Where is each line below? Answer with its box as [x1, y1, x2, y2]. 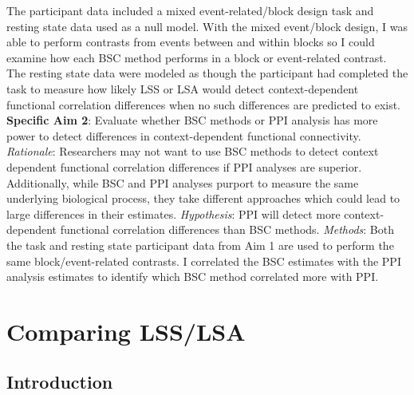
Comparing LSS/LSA [6, 314, 246, 347]
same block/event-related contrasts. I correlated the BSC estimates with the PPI [6, 252, 401, 269]
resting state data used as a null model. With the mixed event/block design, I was [6, 18, 408, 34]
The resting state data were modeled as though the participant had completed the [6, 65, 408, 81]
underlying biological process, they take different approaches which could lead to [6, 190, 400, 207]
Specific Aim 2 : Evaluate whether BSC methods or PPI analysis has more [6, 112, 378, 128]
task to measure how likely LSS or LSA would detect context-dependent [6, 80, 359, 97]
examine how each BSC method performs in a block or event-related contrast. [6, 49, 387, 65]
